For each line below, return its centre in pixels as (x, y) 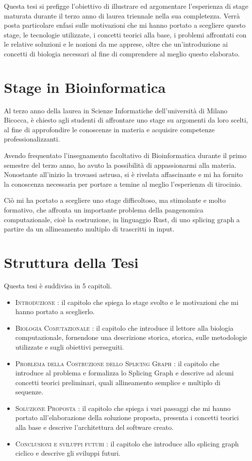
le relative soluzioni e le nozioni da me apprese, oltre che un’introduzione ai (116, 44)
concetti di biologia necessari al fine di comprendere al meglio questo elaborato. (122, 53)
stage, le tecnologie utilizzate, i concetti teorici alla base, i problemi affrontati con (125, 34)
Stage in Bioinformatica (85, 87)
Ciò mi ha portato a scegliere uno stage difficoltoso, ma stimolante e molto (115, 200)
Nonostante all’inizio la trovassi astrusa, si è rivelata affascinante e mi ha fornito (123, 174)
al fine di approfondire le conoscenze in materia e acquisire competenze (109, 129)
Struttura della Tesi (71, 262)
